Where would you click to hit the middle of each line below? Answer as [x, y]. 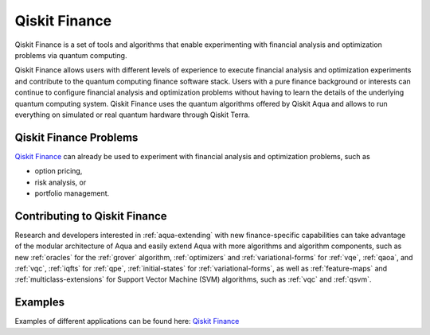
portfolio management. [72, 193]
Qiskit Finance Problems [76, 137]
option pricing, [59, 171]
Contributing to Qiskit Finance [91, 216]
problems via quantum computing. [71, 55]
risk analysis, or [61, 182]
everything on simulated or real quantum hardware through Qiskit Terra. [133, 115]
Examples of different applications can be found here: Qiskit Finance [127, 321]
